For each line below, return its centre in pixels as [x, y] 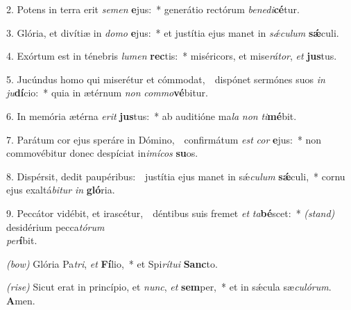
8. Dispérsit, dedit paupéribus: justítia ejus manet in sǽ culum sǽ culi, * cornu [176, 176]
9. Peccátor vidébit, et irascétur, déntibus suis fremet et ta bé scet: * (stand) [171, 213]
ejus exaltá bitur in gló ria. [61, 190]
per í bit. [22, 240]
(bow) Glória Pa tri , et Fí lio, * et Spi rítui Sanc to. [112, 263]
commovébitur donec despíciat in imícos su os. [102, 153]
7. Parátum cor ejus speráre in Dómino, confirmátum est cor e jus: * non [164, 139]
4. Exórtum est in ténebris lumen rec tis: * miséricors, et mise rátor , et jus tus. [172, 56]
